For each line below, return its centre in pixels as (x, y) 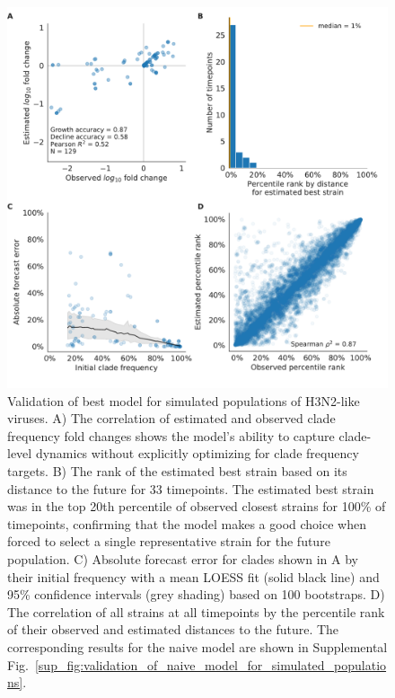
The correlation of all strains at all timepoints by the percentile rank (196, 611)
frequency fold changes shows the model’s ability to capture (171, 435)
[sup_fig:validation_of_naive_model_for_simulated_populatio (211, 664)
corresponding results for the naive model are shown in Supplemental (197, 646)
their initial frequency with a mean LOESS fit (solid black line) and (193, 576)
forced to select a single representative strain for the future (169, 541)
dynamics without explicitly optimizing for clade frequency (197, 453)
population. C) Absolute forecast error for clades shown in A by (183, 558)
